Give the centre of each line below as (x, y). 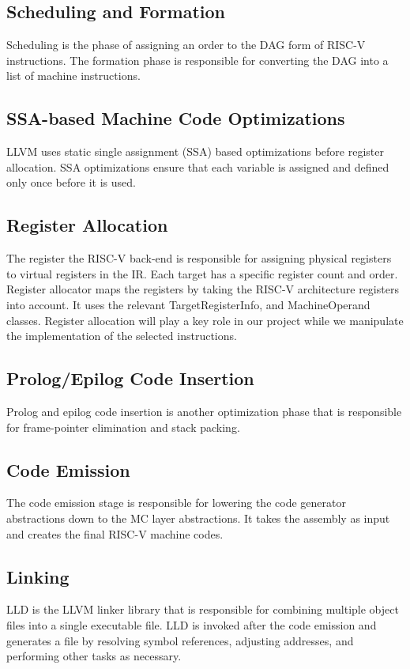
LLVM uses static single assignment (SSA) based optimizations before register (195, 151)
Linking (38, 576)
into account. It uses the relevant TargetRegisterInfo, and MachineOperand (188, 304)
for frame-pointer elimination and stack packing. (123, 427)
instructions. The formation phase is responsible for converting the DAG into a (197, 60)
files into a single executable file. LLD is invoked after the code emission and (192, 624)
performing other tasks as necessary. (94, 656)
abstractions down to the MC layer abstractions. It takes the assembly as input (198, 518)
